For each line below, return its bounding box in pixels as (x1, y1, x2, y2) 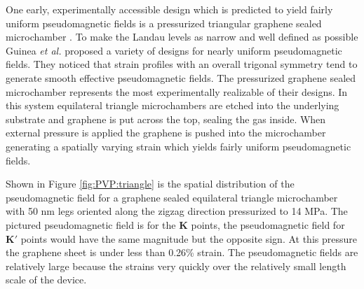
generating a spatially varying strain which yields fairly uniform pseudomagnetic (6, 139, 351, 153)
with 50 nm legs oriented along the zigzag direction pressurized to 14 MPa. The (6, 204, 348, 218)
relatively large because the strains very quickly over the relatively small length (6, 258, 346, 273)
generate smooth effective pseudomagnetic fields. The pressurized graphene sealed (6, 70, 356, 85)
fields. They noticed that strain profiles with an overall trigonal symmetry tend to (6, 57, 358, 71)
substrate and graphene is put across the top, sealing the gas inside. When (6, 111, 326, 126)
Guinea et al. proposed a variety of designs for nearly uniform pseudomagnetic (6, 43, 342, 57)
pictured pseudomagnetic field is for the (6, 217, 176, 232)
